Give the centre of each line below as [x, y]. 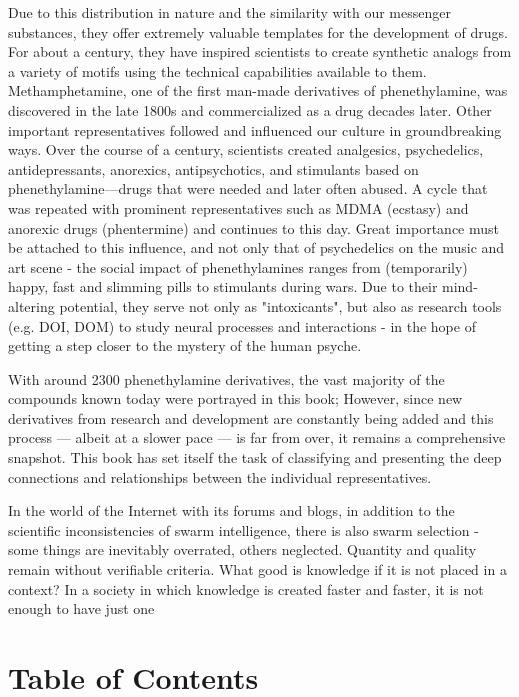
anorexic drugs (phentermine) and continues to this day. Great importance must [254, 227]
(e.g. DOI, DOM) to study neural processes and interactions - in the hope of [242, 325]
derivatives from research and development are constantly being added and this [251, 417]
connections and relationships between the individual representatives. [220, 476]
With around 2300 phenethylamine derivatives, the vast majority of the [226, 378]
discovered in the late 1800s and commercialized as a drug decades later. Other [250, 109]
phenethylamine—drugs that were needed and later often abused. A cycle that [248, 188]
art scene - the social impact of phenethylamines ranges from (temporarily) [238, 266]
